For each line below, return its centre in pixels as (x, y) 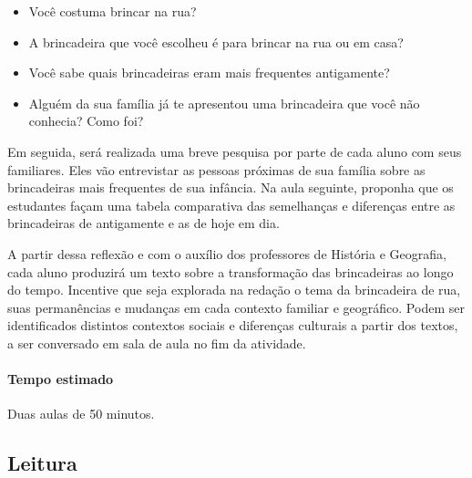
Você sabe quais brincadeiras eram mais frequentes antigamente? (209, 73)
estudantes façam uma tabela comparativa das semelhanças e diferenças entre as (231, 205)
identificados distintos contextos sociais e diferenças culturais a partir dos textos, (233, 325)
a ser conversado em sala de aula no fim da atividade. (157, 343)
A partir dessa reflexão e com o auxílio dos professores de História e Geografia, (227, 253)
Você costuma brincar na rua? (113, 11)
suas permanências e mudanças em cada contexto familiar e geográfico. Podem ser (236, 307)
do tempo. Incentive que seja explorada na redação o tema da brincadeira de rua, (234, 290)
